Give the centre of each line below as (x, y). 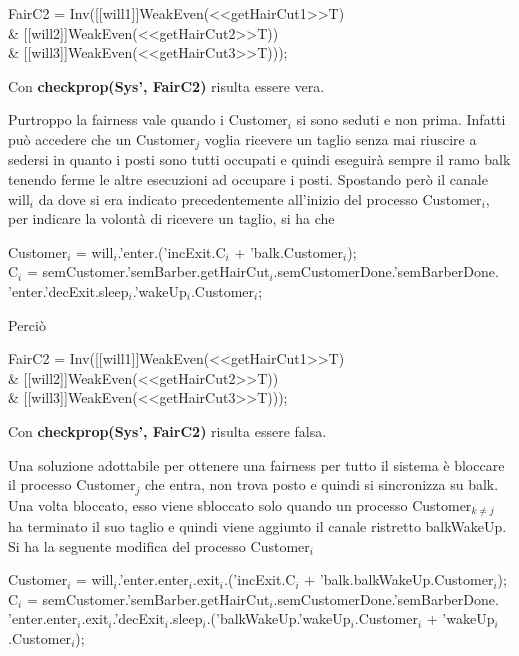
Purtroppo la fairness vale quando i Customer (148, 119)
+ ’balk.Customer (289, 251)
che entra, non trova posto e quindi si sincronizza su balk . (321, 484)
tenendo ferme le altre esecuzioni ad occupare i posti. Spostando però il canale (248, 179)
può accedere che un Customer (102, 138)
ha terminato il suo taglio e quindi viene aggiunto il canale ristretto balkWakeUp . (257, 526)
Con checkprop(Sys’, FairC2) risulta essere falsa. (167, 430)
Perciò (27, 324)
